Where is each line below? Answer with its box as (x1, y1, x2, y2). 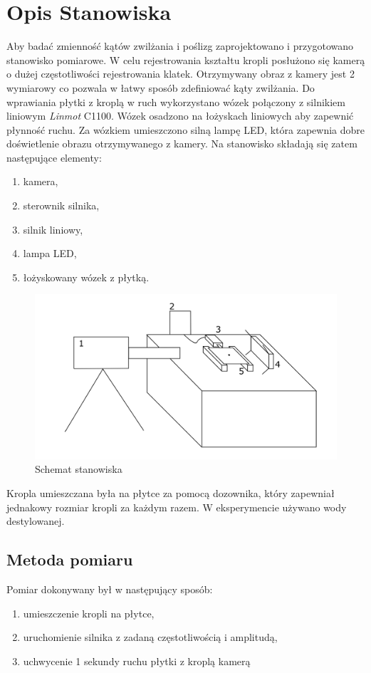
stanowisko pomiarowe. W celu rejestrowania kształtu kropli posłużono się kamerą (6, 52, 365, 67)
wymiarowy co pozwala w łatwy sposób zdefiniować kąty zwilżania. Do (6, 80, 315, 95)
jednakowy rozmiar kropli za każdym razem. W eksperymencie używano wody (6, 499, 347, 514)
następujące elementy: (6, 150, 102, 165)
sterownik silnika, (23, 198, 100, 213)
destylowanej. (6, 513, 65, 528)
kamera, (23, 174, 58, 189)
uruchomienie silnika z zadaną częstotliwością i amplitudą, (23, 630, 278, 645)
